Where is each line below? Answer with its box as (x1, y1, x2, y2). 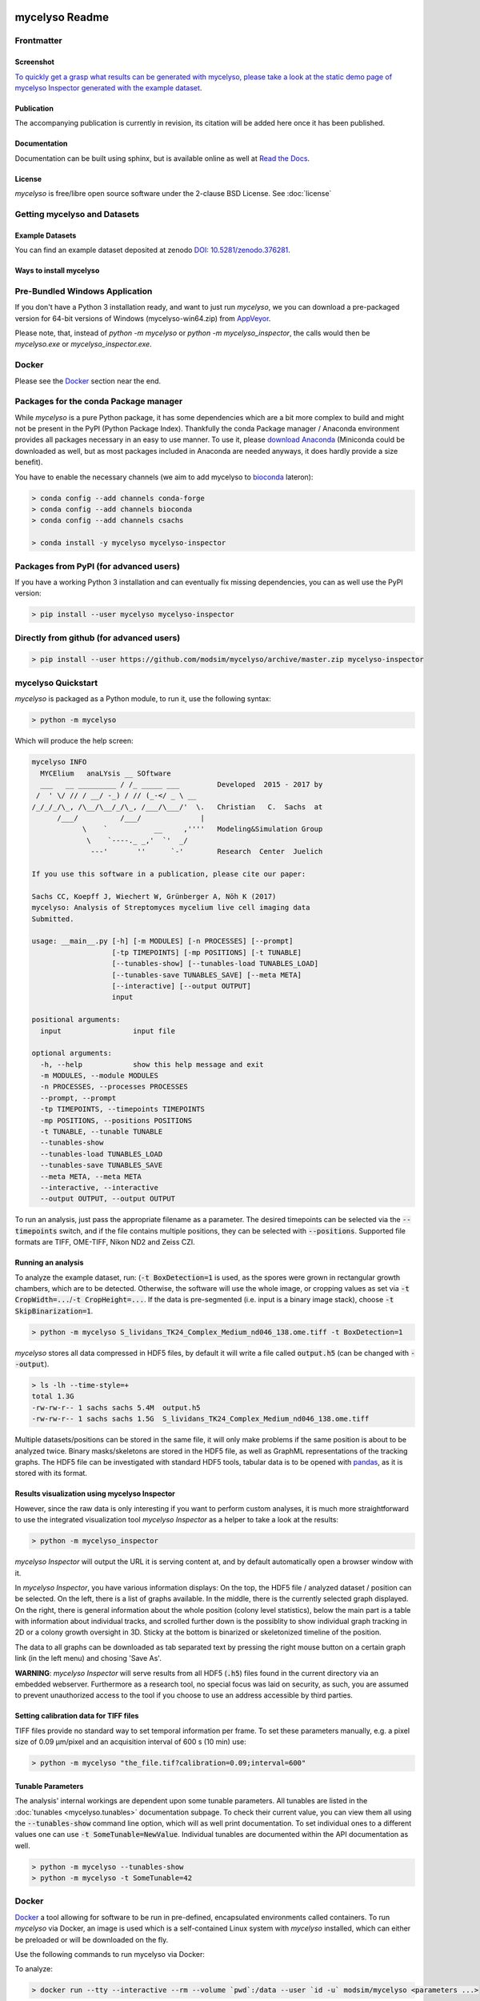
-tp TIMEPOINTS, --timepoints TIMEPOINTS (40, 1105, 206, 1114)
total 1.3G (31, 1392, 74, 1401)
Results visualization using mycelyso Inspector (14, 1489, 176, 1498)
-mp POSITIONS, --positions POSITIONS (40, 1116, 192, 1125)
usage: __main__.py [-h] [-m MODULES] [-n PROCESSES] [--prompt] (31, 936, 294, 946)
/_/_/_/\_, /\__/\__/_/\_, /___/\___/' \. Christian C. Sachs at (31, 802, 323, 812)
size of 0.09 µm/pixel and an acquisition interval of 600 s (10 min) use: (14, 1737, 247, 1746)
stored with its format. (14, 1469, 88, 1478)
